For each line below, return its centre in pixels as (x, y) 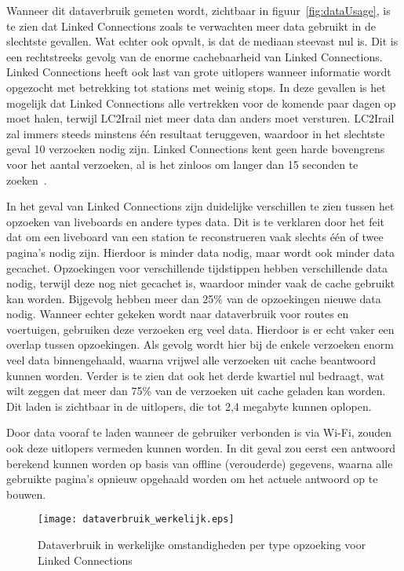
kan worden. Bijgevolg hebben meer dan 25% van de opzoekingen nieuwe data (194, 298)
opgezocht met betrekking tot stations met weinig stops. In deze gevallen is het (196, 87)
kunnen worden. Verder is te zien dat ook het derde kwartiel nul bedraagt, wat (196, 375)
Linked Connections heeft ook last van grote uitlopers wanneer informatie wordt (199, 72)
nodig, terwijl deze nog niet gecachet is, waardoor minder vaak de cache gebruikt (201, 283)
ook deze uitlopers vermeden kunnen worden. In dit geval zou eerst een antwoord (201, 448)
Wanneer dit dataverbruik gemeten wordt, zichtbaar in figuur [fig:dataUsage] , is (198, 10)
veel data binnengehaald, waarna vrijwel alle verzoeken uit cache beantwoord (191, 360)
